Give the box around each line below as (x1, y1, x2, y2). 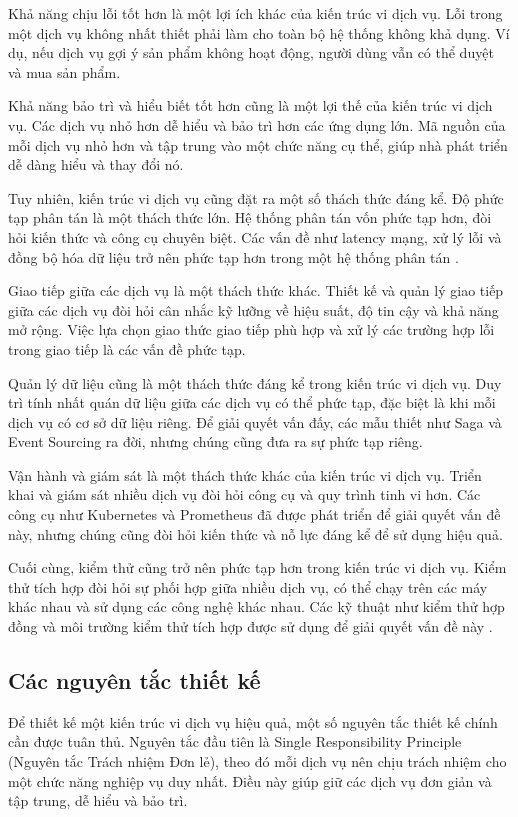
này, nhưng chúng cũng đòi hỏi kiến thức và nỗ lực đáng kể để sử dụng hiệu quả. (8, 523, 503, 544)
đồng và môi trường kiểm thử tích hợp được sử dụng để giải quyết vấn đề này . (8, 616, 493, 637)
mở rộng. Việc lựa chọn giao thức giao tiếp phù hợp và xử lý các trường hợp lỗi (8, 319, 495, 340)
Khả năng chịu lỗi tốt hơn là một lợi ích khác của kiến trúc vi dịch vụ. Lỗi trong (8, 3, 503, 23)
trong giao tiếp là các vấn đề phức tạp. (8, 338, 246, 359)
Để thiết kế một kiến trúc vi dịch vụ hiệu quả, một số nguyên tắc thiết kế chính (8, 711, 498, 732)
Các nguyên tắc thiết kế (8, 665, 261, 696)
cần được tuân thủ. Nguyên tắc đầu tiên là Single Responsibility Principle (8, 731, 462, 752)
